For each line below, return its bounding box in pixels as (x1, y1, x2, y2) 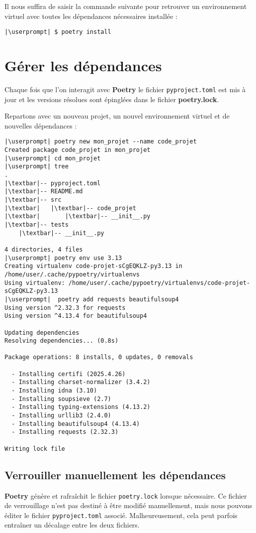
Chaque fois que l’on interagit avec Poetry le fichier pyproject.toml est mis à (4, 84, 246, 94)
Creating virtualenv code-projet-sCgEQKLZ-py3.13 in (4, 263, 182, 270)
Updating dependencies (4, 329, 80, 336)
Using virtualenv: (4, 279, 65, 286)
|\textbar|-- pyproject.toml (4, 179, 101, 187)
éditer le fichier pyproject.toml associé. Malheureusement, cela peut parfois (4, 510, 238, 520)
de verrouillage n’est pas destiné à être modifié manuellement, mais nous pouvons (4, 500, 253, 511)
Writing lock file (4, 445, 65, 452)
